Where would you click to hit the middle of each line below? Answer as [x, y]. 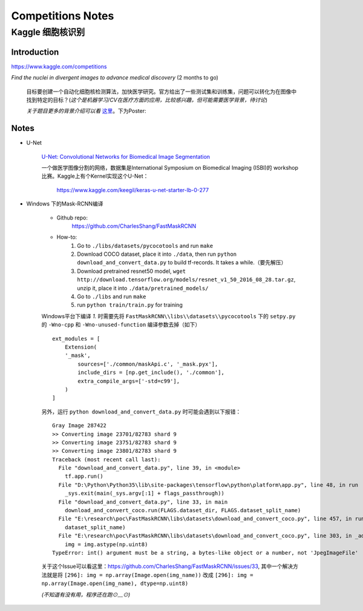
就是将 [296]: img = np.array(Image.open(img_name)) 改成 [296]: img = [150, 575]
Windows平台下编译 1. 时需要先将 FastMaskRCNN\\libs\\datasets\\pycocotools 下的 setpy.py [168, 316]
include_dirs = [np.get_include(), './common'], [151, 372]
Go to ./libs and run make [112, 296]
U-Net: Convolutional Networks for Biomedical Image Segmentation [126, 156]
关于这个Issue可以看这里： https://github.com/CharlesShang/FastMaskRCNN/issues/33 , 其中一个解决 [167, 566]
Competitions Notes [63, 16]
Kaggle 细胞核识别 [48, 32]
